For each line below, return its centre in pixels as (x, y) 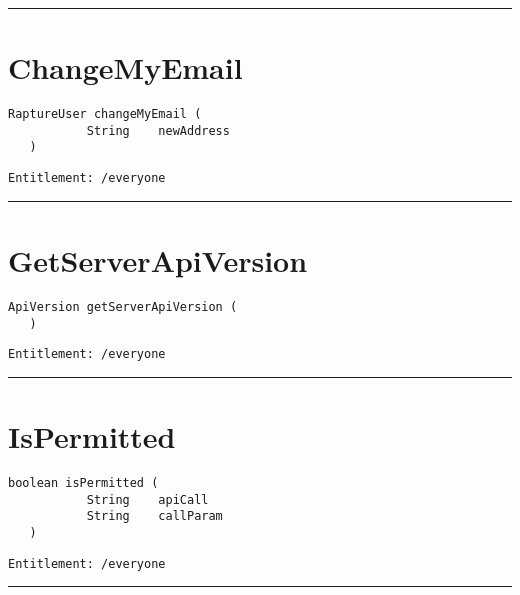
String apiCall (147, 499)
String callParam (154, 516)
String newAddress (158, 130)
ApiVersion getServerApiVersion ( (123, 306)
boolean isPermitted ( (83, 482)
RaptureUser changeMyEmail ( (105, 114)
